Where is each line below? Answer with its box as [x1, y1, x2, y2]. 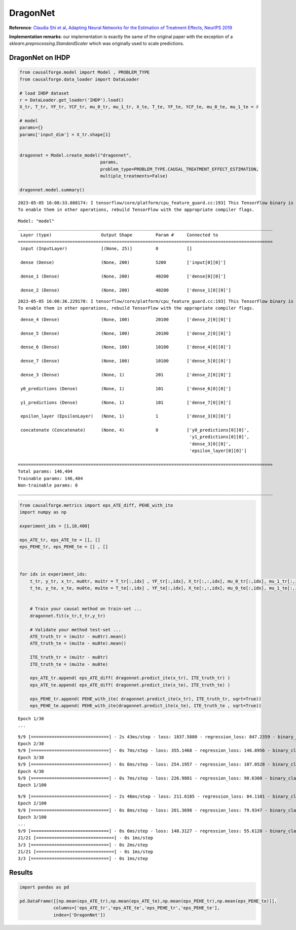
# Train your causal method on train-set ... [30, 606, 142, 612]
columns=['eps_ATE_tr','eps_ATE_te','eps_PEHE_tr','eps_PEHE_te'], [53, 905, 220, 911]
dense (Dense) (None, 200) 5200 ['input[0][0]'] [20, 260, 226, 265]
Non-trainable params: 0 [18, 483, 78, 488]
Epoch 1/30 [18, 716, 44, 721]
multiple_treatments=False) [100, 173, 168, 179]
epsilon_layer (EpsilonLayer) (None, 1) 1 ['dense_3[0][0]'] [20, 413, 231, 419]
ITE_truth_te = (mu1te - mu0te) [30, 661, 109, 667]
